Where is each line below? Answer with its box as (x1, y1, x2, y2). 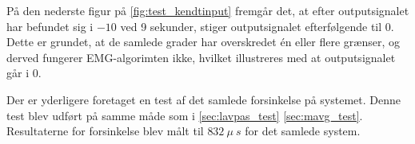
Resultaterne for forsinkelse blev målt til (6, 123, 204, 139)
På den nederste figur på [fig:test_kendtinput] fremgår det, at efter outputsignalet (6, 2, 409, 18)
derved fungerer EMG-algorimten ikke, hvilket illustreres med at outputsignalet (6, 49, 396, 65)
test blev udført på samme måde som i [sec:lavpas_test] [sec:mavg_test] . (6, 107, 363, 123)
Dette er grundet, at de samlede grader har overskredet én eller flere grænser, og (6, 33, 400, 50)
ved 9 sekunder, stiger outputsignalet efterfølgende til (120, 18, 382, 34)
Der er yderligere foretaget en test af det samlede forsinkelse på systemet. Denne (6, 91, 401, 107)
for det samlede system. (245, 123, 361, 139)
